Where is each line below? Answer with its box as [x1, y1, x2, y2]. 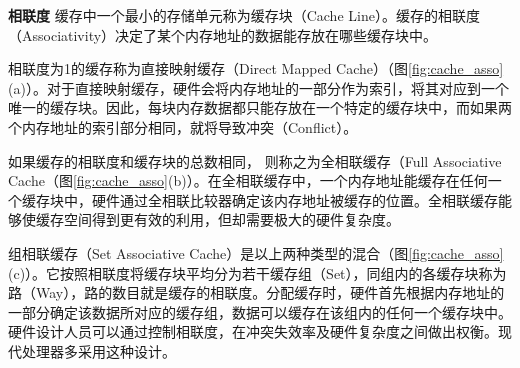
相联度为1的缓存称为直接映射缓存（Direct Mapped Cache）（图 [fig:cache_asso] [8, 58, 504, 79]
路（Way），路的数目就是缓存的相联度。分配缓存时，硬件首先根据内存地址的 [8, 282, 505, 303]
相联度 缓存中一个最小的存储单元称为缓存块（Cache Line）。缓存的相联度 [8, 5, 480, 25]
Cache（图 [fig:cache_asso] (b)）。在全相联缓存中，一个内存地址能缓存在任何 [8, 170, 488, 191]
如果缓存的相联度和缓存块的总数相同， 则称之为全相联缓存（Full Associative [8, 150, 502, 171]
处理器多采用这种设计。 [21, 340, 176, 361]
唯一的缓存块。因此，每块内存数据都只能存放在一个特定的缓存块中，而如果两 [8, 97, 512, 118]
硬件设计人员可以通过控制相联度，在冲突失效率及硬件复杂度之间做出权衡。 [8, 321, 498, 342]
